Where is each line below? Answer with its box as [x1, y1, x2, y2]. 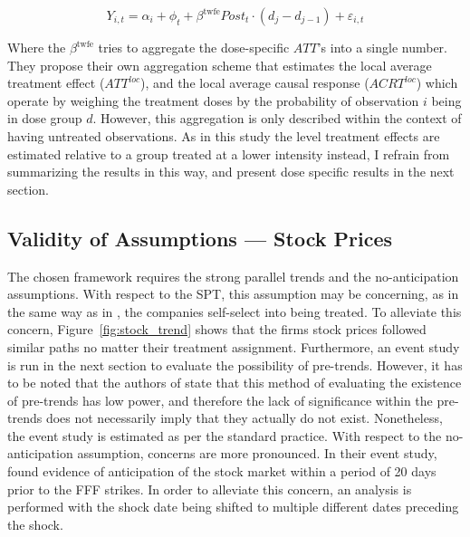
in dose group [7, 109, 82, 128]
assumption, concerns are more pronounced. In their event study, [77, 444, 437, 463]
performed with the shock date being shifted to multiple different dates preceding [7, 497, 459, 516]
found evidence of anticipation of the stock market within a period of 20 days [7, 462, 436, 481]
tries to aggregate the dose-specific [98, 38, 290, 56]
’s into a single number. [317, 38, 447, 56]
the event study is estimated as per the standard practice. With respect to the [7, 426, 442, 445]
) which [416, 73, 458, 92]
